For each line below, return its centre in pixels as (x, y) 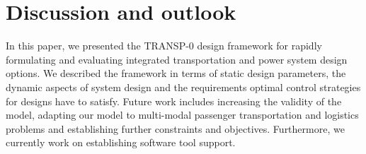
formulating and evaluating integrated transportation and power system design (177, 59)
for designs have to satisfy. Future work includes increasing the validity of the (174, 101)
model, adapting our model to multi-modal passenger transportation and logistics (182, 115)
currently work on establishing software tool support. (121, 142)
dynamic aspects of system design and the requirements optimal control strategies (183, 87)
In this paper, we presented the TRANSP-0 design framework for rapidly (164, 46)
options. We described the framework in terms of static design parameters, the (176, 73)
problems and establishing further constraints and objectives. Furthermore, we (175, 128)
